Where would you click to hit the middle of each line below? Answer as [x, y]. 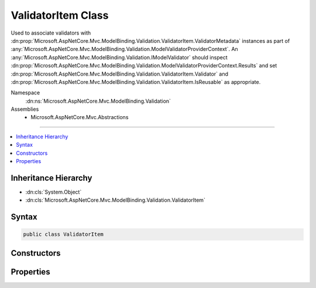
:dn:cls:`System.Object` [54, 192]
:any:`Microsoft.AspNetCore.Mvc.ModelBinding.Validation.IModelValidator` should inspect [119, 57]
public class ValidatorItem [63, 234]
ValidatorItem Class [60, 15]
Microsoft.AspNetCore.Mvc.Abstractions [80, 117]
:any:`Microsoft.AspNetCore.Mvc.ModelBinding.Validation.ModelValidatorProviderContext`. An [124, 49]
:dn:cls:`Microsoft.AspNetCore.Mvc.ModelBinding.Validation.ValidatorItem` [116, 200]
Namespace [25, 93]
